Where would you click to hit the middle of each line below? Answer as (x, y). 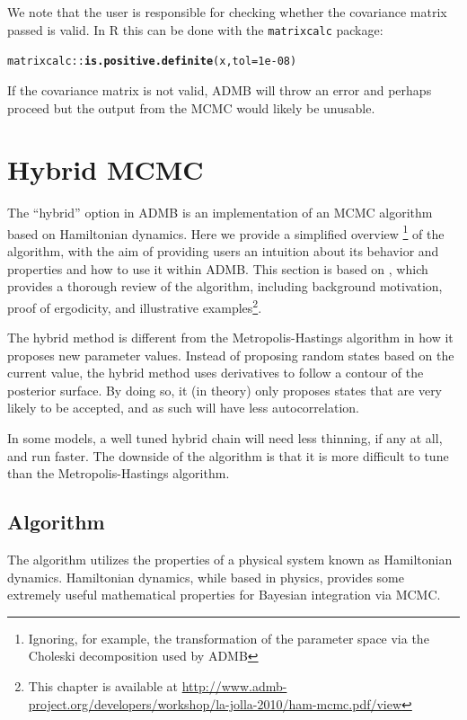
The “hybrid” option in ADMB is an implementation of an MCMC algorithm (220, 213)
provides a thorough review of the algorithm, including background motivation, (225, 286)
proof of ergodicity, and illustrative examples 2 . (135, 306)
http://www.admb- (234, 686)
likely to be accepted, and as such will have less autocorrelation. (183, 408)
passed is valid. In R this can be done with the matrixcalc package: (195, 29)
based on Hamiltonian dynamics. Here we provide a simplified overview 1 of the (226, 232)
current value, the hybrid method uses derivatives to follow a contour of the (216, 373)
